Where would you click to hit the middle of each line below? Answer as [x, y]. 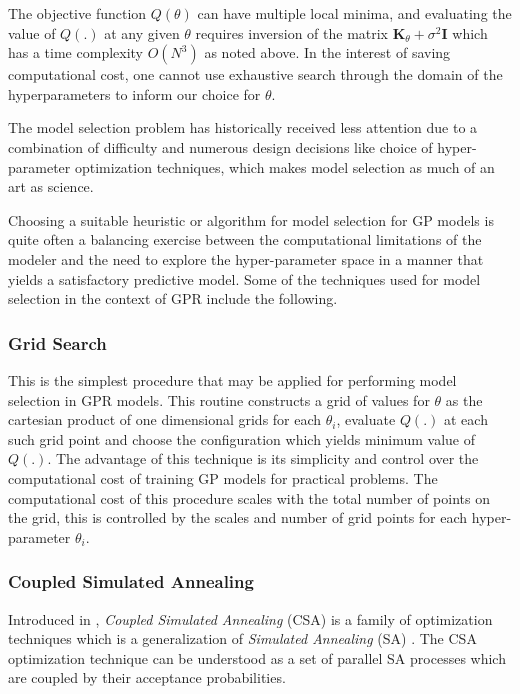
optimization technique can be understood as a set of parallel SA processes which [257, 657]
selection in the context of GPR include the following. [173, 298]
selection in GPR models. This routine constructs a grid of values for [219, 399]
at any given [142, 32]
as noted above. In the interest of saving [327, 52]
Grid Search [57, 342]
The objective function [77, 13]
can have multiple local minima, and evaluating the [354, 13]
